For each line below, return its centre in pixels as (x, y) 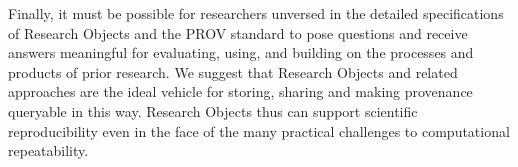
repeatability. (48, 150)
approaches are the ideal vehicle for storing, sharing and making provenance (240, 91)
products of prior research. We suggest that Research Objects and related (233, 71)
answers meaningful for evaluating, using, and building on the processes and (241, 52)
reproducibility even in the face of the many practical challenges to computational (259, 130)
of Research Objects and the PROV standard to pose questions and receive (238, 32)
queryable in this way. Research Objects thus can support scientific (213, 110)
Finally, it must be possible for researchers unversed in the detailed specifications (256, 13)
